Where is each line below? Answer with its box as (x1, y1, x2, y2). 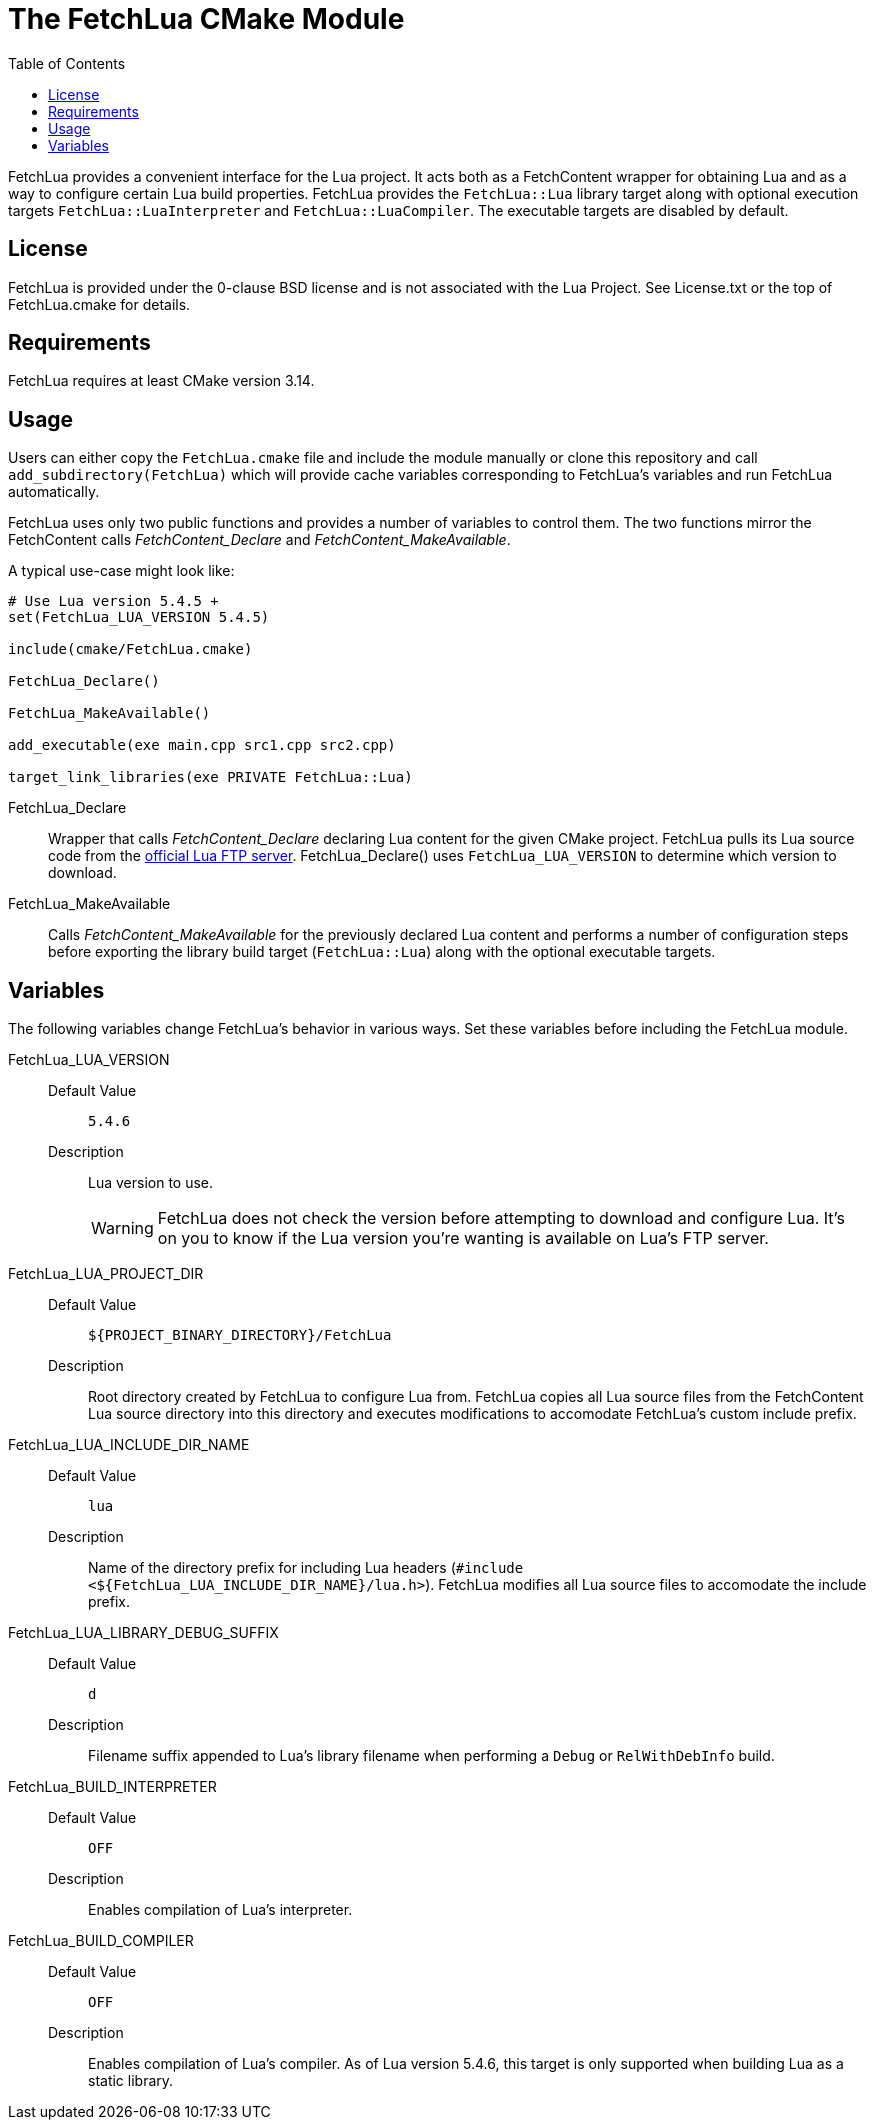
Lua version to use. (88, 1174, 214, 1192)
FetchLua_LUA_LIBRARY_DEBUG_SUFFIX (8, 1624, 279, 1642)
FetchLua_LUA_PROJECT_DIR (8, 1265, 204, 1283)
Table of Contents (8, 54, 126, 72)
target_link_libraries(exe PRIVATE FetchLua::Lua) (8, 769, 413, 786)
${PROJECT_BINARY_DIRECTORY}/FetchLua (88, 1327, 392, 1344)
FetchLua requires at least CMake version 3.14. (8, 372, 315, 390)
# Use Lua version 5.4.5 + (8, 593, 219, 610)
